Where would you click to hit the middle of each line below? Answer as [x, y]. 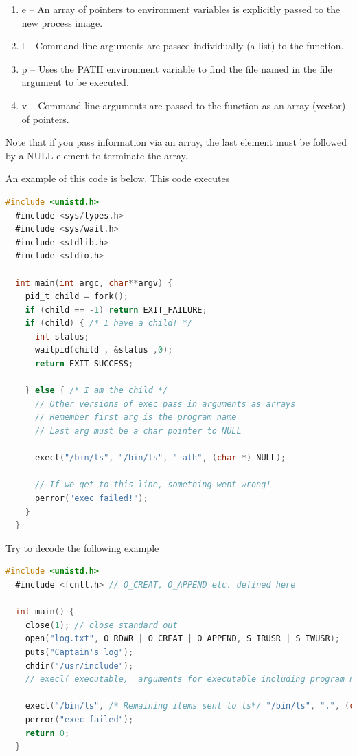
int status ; [62, 336]
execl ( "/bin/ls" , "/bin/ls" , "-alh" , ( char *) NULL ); [160, 458]
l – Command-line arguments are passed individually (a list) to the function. [183, 46]
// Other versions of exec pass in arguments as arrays [165, 404]
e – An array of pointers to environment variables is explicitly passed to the [181, 9]
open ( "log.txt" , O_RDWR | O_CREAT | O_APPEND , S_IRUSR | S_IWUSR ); [182, 639]
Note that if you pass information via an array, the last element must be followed [176, 142]
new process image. [62, 22]
